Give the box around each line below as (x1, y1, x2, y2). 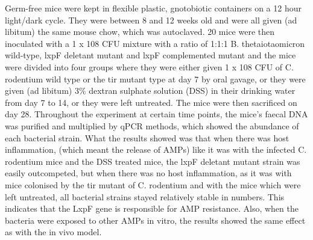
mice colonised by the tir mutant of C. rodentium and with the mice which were (5, 178, 301, 191)
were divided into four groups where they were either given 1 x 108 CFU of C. (5, 60, 294, 73)
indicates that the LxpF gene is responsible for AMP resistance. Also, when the (5, 202, 299, 215)
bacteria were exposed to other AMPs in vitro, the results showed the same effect (5, 214, 306, 226)
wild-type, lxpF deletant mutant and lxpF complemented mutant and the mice (5, 49, 296, 61)
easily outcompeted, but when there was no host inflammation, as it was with (5, 167, 292, 179)
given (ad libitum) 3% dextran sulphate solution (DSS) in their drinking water (5, 84, 296, 97)
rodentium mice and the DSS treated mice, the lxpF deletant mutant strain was (5, 155, 300, 167)
